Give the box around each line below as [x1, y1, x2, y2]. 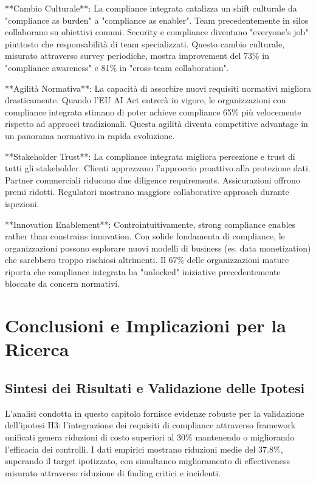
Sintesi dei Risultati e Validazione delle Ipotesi [5, 379, 305, 397]
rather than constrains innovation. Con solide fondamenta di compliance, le [5, 230, 285, 242]
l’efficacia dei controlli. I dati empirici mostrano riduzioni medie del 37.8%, [5, 442, 283, 455]
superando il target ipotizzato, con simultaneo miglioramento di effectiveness [5, 454, 290, 467]
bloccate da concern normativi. [5, 277, 120, 290]
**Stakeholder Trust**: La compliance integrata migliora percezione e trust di [5, 149, 295, 162]
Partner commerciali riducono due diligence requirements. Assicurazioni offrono [5, 173, 300, 186]
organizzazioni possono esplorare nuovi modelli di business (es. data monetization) [5, 241, 311, 254]
